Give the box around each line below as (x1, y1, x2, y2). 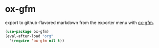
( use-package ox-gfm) (5, 29, 49, 34)
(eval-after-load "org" (5, 33, 54, 39)
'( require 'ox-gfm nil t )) (9, 38, 65, 43)
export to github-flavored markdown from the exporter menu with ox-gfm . (5, 20, 154, 25)
